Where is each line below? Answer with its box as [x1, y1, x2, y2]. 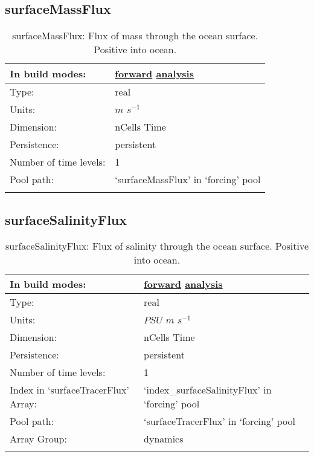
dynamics [144, 432, 184, 446]
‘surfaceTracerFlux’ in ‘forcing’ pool [144, 414, 295, 429]
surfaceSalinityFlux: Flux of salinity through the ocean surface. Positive [5, 239, 309, 253]
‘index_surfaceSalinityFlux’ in [144, 383, 272, 397]
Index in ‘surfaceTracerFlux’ [10, 383, 129, 397]
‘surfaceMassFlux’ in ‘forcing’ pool [115, 172, 261, 187]
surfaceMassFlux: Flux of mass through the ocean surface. [12, 28, 258, 43]
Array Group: [10, 432, 67, 446]
